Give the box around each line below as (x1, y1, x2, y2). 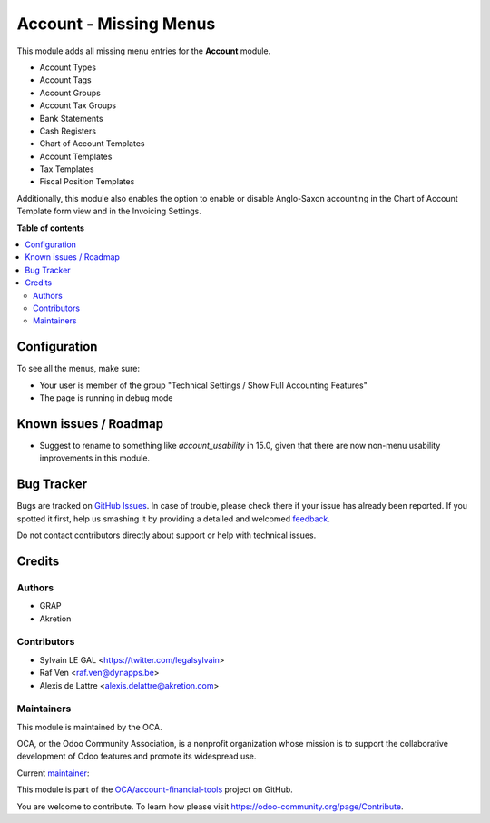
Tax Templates (39, 164, 94, 174)
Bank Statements (39, 113, 103, 124)
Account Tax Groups (39, 100, 117, 111)
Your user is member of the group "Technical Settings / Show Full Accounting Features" (39, 380, 367, 391)
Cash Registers (39, 125, 97, 136)
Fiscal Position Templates (39, 176, 135, 187)
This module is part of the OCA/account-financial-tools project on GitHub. (16, 784, 294, 795)
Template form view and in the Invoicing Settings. (16, 205, 201, 217)
